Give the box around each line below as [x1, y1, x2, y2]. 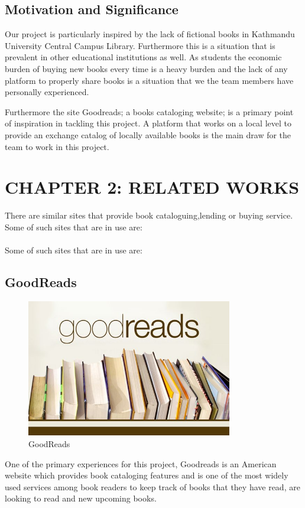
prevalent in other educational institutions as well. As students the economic [5, 51, 282, 63]
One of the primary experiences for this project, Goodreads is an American [5, 457, 277, 470]
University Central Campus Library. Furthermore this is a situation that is [5, 39, 275, 51]
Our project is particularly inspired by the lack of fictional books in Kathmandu [5, 28, 295, 40]
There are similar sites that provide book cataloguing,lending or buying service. [5, 209, 293, 222]
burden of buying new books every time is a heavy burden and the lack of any [5, 62, 288, 74]
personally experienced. [5, 86, 89, 98]
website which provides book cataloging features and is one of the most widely [5, 469, 288, 481]
